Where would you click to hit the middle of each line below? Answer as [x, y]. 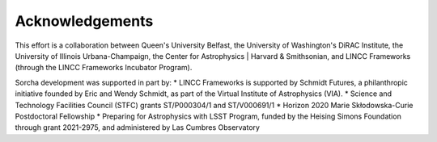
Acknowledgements [84, 21]
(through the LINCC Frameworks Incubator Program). [104, 68]
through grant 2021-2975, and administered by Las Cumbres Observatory [138, 127]
